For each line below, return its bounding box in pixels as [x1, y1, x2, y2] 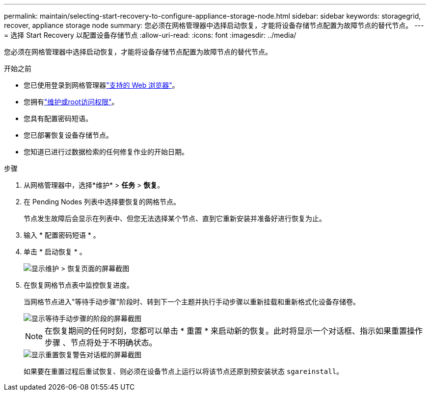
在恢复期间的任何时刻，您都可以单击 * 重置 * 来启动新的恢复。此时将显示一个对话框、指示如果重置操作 [45, 326, 423, 336]
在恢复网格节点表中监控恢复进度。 [24, 281, 134, 289]
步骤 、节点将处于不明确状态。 [45, 338, 157, 347]
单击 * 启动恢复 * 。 [24, 247, 86, 256]
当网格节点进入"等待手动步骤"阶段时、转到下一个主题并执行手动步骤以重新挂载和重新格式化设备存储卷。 [24, 297, 360, 306]
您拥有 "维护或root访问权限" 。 [24, 98, 119, 106]
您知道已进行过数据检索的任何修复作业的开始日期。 [24, 148, 188, 156]
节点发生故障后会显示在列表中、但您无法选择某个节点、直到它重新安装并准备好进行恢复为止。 [24, 214, 326, 222]
